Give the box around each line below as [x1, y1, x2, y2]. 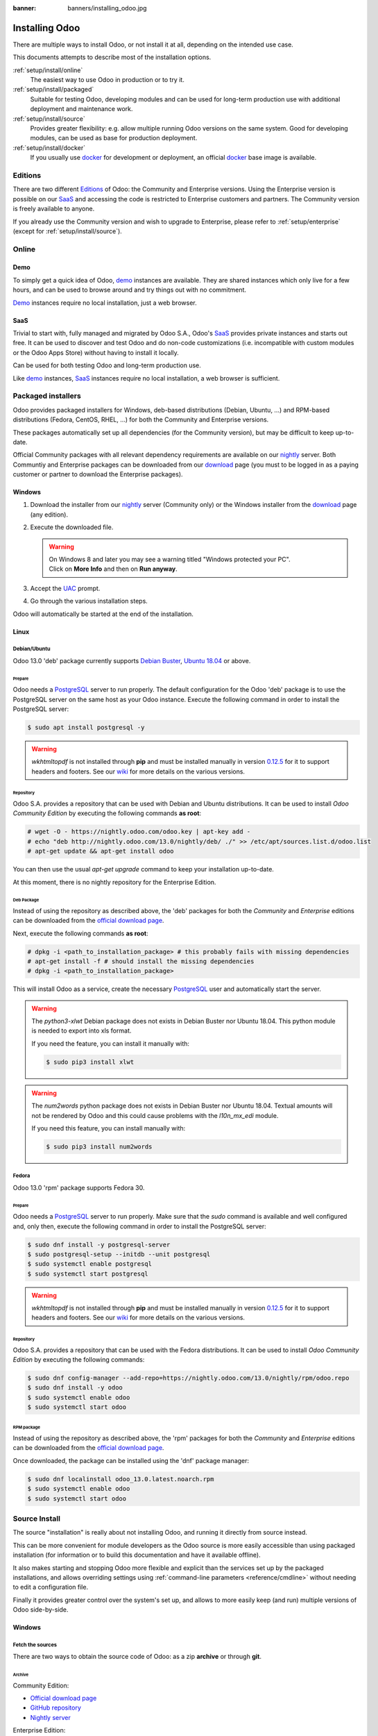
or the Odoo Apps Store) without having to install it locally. [12, 348, 180, 357]
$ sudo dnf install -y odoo [27, 1384, 123, 1392]
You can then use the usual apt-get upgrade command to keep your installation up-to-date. [12, 865, 274, 874]
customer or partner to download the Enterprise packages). [12, 470, 183, 478]
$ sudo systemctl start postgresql [27, 1269, 148, 1278]
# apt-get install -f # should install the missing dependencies [27, 957, 255, 965]
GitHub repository [30, 1703, 81, 1712]
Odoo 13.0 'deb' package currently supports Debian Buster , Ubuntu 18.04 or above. [12, 656, 251, 665]
